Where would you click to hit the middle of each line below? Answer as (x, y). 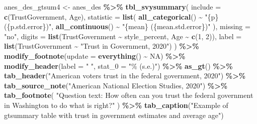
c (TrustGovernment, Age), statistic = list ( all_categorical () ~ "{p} (111, 16)
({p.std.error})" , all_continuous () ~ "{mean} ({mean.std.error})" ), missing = (127, 26)
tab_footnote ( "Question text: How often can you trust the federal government (129, 95)
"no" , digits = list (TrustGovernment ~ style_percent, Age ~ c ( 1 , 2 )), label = (123, 36)
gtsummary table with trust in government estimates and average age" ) (114, 115)
